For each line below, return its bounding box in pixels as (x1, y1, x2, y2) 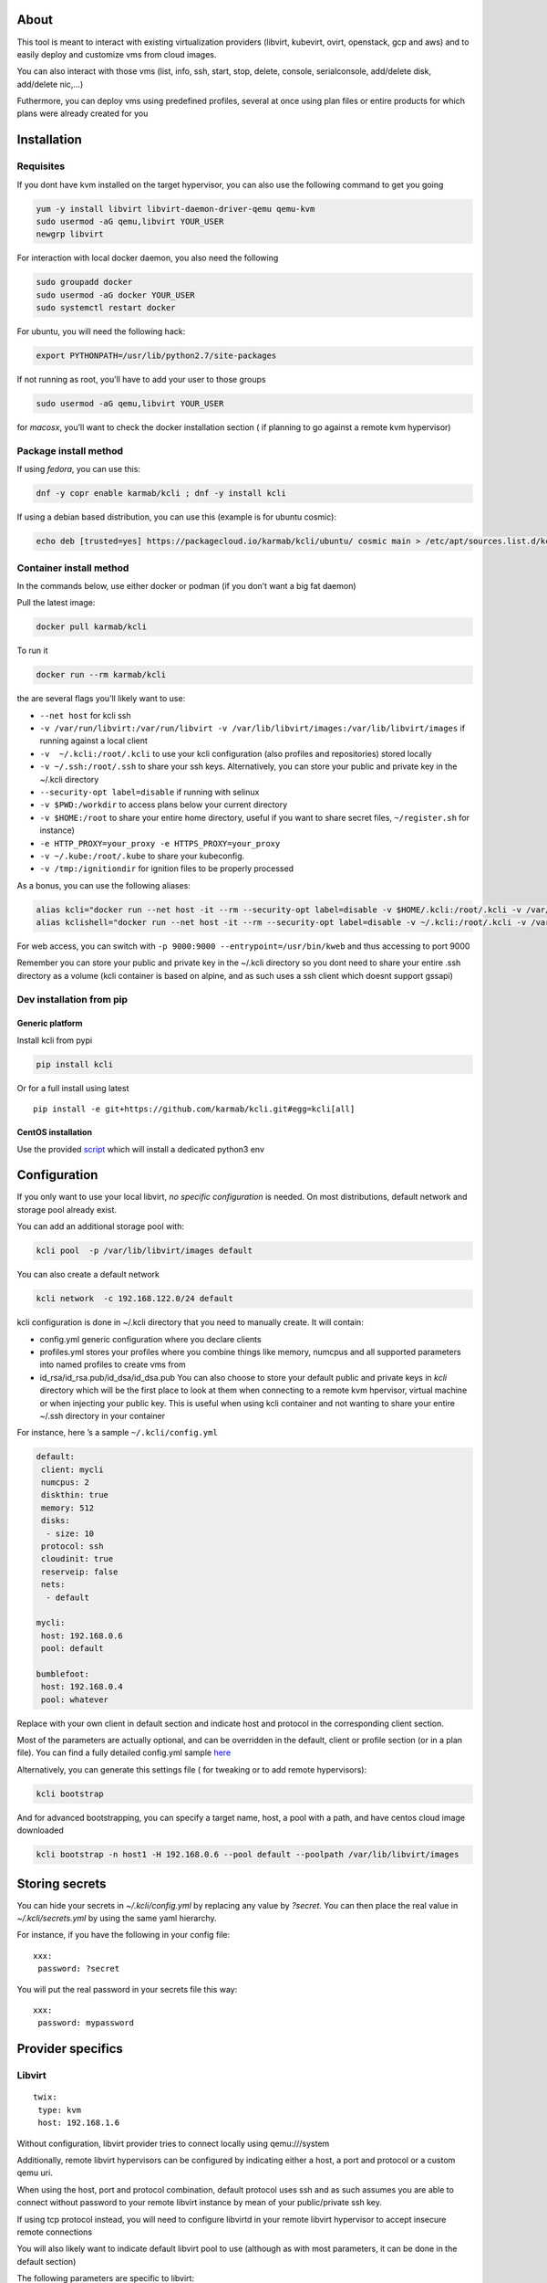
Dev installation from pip (16, 993, 128, 1005)
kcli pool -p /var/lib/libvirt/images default (36, 1246, 253, 1256)
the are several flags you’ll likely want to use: (16, 693, 186, 704)
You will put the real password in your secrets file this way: (16, 1983, 238, 1994)
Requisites (16, 160, 66, 173)
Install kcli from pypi (16, 1035, 93, 1046)
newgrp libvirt (36, 229, 104, 239)
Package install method (16, 444, 123, 457)
